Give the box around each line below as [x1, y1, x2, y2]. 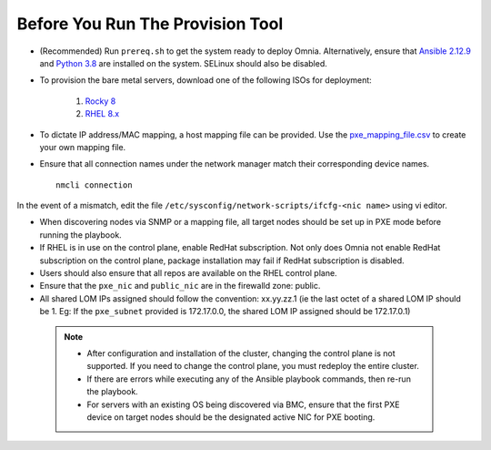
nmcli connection [55, 179, 133, 190]
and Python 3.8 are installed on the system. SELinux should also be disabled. [39, 57, 327, 68]
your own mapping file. [39, 141, 126, 152]
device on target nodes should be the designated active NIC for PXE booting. [86, 411, 376, 423]
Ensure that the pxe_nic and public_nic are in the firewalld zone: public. [39, 281, 321, 291]
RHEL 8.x [85, 108, 120, 119]
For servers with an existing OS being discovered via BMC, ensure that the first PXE [86, 399, 400, 410]
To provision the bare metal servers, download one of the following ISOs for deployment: [39, 75, 372, 86]
